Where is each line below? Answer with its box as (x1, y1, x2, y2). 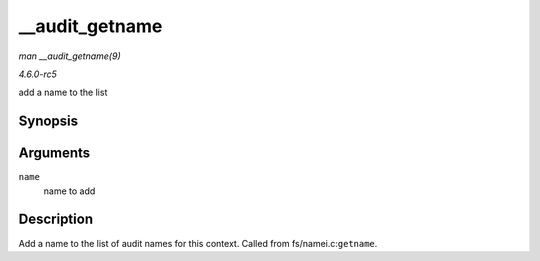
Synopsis (18, 113, 79, 130)
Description (18, 211, 94, 228)
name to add (43, 185, 96, 197)
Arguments (18, 145, 91, 162)
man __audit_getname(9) (18, 50, 121, 62)
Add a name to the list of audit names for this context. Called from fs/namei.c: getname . (18, 237, 378, 249)
